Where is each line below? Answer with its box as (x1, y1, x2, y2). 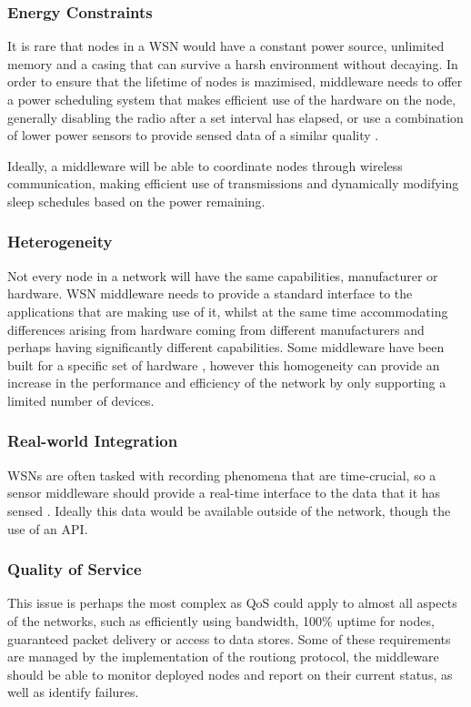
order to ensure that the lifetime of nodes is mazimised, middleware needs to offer (7, 72, 463, 91)
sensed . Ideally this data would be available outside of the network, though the (7, 500, 451, 520)
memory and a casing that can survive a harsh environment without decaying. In (7, 54, 458, 73)
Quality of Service (7, 558, 142, 581)
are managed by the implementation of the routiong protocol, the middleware (7, 647, 439, 666)
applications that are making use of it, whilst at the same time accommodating (7, 301, 448, 320)
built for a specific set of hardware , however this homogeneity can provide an (7, 355, 440, 374)
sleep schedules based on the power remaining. (7, 191, 266, 210)
